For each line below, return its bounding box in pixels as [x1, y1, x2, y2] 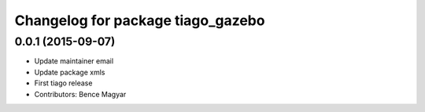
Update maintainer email [34, 56, 114, 66]
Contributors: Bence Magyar [34, 89, 127, 99]
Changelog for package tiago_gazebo [14, 12, 265, 29]
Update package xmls [34, 67, 105, 77]
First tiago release [34, 78, 93, 88]
